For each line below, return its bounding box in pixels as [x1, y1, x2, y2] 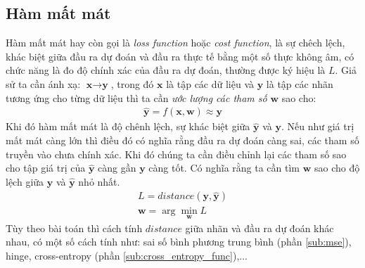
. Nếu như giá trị [281, 119, 354, 134]
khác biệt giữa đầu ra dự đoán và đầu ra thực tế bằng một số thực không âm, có [6, 49, 354, 63]
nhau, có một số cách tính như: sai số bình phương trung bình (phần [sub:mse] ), [6, 234, 352, 249]
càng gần [98, 160, 136, 175]
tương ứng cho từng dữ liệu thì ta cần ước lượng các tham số [6, 90, 267, 105]
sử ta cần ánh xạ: [6, 76, 81, 91]
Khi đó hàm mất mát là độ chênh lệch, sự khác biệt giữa [6, 119, 250, 134]
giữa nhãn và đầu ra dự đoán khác [185, 220, 334, 235]
